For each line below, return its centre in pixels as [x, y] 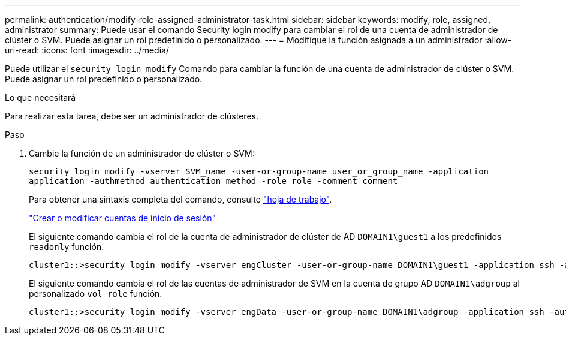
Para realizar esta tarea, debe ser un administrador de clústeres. [132, 116]
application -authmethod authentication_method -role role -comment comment [213, 181]
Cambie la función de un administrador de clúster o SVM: [142, 153]
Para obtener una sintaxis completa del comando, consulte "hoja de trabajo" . [180, 199]
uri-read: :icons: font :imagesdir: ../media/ [87, 50]
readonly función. [67, 247]
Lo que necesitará [40, 97]
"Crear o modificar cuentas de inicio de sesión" [123, 218]
